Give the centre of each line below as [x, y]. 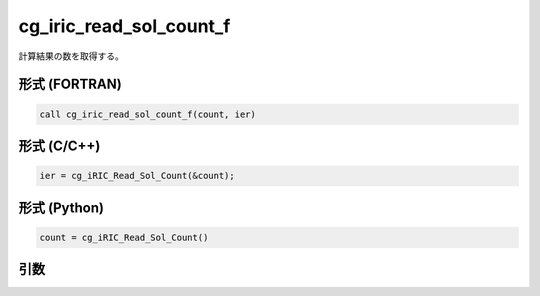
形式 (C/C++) [59, 145]
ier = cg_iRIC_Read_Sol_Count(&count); [137, 176]
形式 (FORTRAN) [70, 84]
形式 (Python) [61, 207]
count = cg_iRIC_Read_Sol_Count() [124, 237]
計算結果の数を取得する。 [71, 56]
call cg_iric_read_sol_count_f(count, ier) [148, 114]
